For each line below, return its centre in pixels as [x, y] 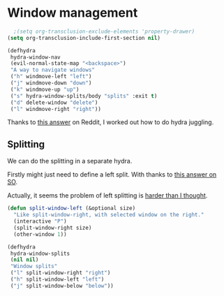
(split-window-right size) [53, 228]
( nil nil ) [24, 260]
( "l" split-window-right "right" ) [60, 273]
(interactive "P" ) [40, 221]
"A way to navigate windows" [53, 70]
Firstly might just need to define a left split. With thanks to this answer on [112, 175]
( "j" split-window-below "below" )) [62, 286]
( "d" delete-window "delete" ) [54, 103]
